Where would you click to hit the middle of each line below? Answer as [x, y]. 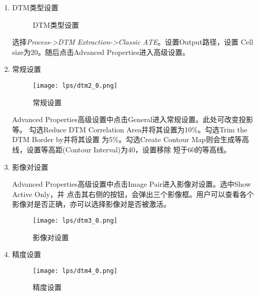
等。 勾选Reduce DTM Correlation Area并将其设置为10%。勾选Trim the [130, 129]
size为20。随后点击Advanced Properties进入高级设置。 [101, 52]
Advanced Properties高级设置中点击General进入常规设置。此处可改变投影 [133, 119]
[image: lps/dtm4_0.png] [75, 271]
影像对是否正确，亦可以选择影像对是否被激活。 [91, 204]
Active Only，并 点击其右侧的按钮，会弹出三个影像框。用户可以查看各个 [133, 194]
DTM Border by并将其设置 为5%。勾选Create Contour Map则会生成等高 [131, 139]
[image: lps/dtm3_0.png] [75, 220]
